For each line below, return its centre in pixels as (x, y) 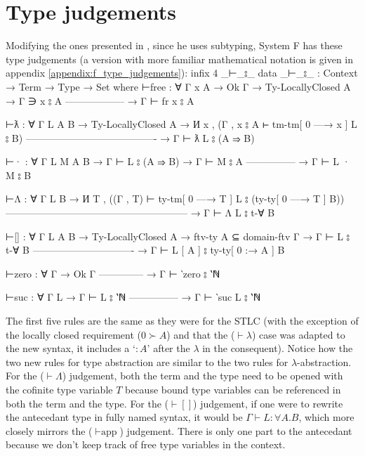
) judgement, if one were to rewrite (268, 403)
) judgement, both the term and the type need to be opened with (203, 376)
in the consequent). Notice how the (278, 348)
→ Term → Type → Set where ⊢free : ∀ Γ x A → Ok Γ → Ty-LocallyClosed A (178, 86)
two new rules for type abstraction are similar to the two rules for (147, 361)
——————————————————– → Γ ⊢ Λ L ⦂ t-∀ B (140, 213)
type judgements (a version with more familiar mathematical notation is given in (180, 59)
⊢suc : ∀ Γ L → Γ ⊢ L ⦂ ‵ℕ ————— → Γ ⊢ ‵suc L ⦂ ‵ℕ (133, 297)
